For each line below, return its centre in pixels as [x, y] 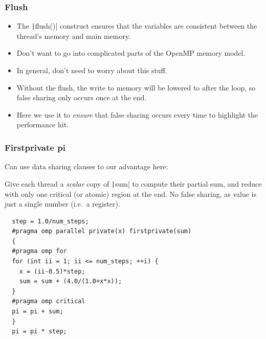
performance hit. [43, 125]
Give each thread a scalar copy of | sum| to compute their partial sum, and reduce [133, 183]
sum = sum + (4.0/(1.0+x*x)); [71, 281]
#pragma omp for [39, 251]
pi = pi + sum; [38, 312]
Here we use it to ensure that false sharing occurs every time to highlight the [137, 114]
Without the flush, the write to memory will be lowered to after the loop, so [136, 87]
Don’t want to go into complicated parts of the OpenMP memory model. [131, 53]
